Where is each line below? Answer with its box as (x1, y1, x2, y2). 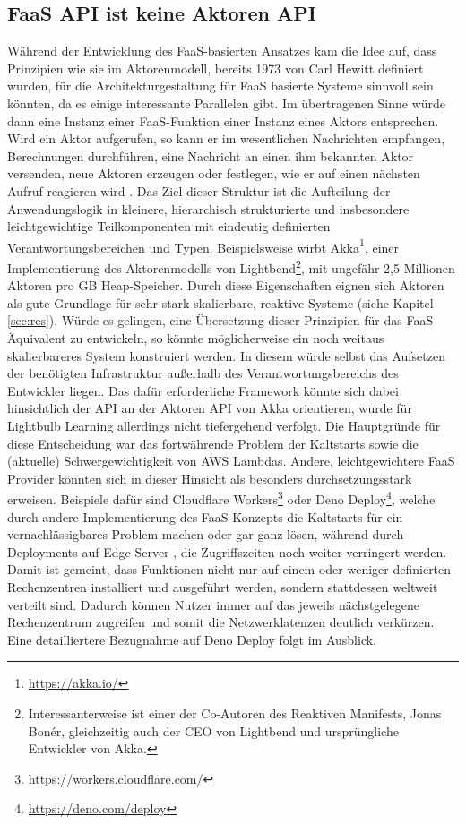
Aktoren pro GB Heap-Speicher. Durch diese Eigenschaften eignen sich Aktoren (7, 276, 444, 295)
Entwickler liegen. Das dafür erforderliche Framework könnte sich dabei (7, 381, 399, 399)
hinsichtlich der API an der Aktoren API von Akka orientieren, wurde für (7, 399, 412, 417)
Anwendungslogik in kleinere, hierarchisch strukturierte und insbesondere (7, 199, 410, 218)
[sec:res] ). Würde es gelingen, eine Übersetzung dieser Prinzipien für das (7, 311, 402, 330)
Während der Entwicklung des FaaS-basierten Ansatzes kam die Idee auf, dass (7, 41, 437, 60)
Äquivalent (7, 329, 66, 348)
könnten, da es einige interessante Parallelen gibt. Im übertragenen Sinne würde (7, 93, 446, 112)
